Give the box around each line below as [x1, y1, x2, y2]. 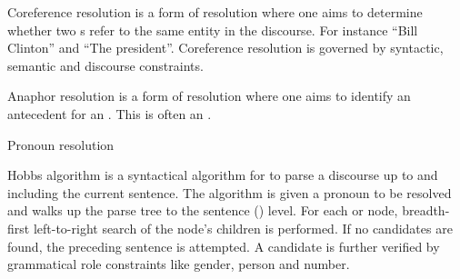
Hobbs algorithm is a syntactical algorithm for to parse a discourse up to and [7, 165, 438, 184]
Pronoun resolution [7, 135, 115, 154]
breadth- [402, 201, 450, 220]
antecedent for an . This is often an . [7, 104, 212, 123]
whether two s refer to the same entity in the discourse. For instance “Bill [7, 20, 418, 39]
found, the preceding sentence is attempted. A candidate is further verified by [7, 236, 440, 255]
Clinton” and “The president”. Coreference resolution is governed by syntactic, [7, 38, 444, 57]
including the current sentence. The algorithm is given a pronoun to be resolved [7, 183, 452, 202]
